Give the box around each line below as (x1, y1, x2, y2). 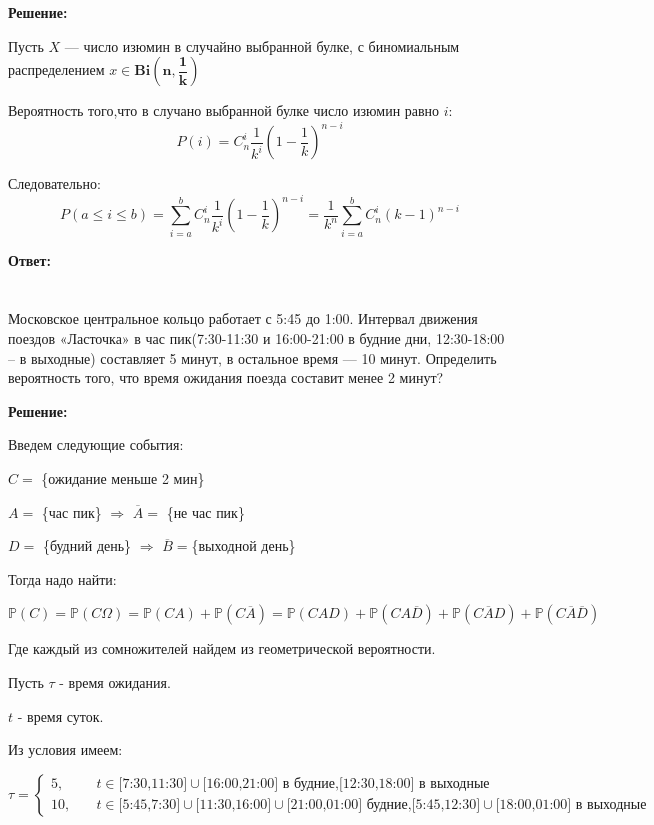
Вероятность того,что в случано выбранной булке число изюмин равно (8, 100, 440, 121)
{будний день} (42, 535, 132, 556)
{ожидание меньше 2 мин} (41, 468, 205, 489)
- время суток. (17, 705, 104, 726)
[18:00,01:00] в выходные (495, 798, 647, 813)
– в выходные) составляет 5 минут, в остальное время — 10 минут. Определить (8, 347, 497, 368)
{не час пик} (166, 501, 245, 522)
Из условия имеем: (8, 739, 123, 760)
